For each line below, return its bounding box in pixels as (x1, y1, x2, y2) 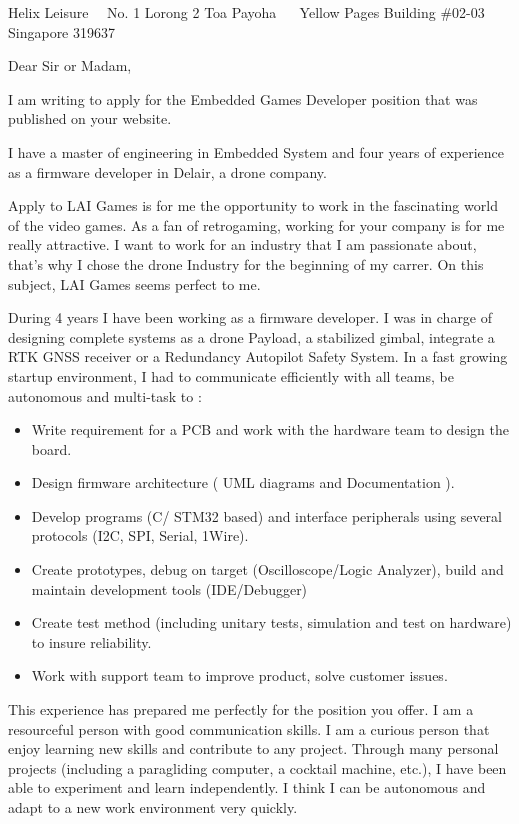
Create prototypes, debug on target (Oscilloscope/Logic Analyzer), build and (31, 559, 504, 580)
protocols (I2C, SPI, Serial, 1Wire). (31, 525, 249, 546)
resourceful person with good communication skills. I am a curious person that (8, 718, 490, 739)
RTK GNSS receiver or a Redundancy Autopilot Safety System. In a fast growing (8, 346, 508, 367)
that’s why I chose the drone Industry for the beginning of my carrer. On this (8, 253, 484, 274)
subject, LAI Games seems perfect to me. (8, 273, 261, 294)
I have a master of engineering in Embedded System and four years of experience (8, 141, 505, 162)
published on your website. (8, 108, 172, 129)
